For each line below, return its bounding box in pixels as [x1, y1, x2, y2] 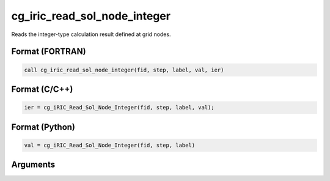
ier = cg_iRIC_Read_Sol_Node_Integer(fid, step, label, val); [24, 104, 215, 111]
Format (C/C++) [11, 84, 73, 94]
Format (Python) [11, 122, 76, 132]
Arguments [11, 160, 56, 170]
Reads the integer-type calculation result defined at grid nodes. [11, 31, 171, 38]
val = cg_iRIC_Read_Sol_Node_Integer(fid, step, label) [24, 141, 196, 149]
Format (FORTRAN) [11, 46, 86, 57]
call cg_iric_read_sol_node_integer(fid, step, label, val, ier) [24, 66, 224, 73]
